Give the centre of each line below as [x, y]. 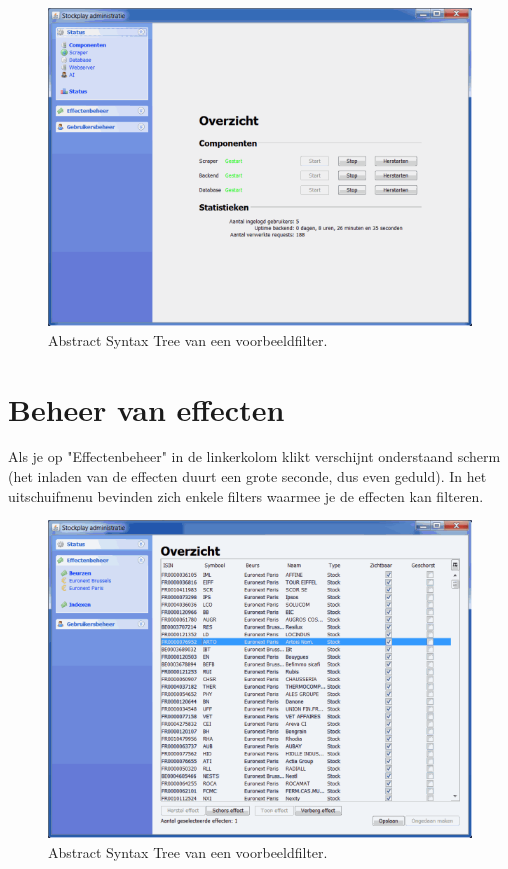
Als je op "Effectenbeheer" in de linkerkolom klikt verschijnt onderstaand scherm [254, 456]
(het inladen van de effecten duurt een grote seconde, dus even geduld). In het [247, 476]
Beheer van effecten [146, 408]
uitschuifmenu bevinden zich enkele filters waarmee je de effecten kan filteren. [246, 495]
